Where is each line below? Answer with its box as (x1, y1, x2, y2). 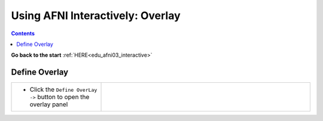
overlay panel (29, 100, 68, 108)
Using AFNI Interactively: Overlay (11, 9, 181, 22)
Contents (11, 30, 35, 37)
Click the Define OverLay (29, 85, 97, 94)
